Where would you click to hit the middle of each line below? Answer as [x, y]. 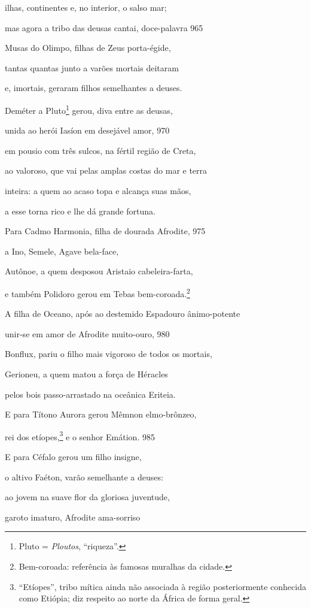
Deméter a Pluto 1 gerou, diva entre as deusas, [89, 109]
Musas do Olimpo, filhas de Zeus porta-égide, [88, 48]
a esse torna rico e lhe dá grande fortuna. [80, 211]
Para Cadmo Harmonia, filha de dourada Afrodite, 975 [105, 231]
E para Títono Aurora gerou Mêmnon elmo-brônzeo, [101, 414]
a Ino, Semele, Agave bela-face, [62, 251]
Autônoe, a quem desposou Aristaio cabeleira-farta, [99, 271]
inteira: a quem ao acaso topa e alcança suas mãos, [98, 190]
